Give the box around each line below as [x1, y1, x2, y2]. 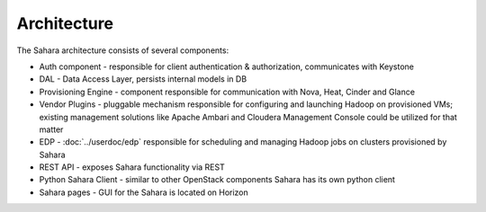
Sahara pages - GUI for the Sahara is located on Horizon [39, 187, 249, 198]
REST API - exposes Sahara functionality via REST [39, 162, 225, 172]
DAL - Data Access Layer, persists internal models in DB [39, 74, 247, 84]
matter [39, 124, 64, 135]
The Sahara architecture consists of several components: [16, 45, 229, 56]
